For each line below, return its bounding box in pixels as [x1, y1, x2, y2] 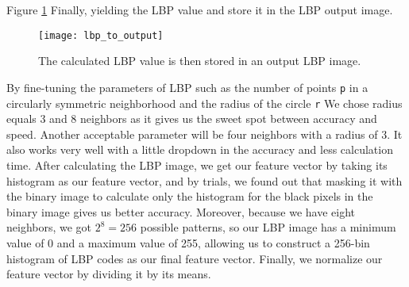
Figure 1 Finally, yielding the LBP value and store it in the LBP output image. [6, 2, 393, 17]
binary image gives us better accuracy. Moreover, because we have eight [6, 203, 356, 220]
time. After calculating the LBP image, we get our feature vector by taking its [6, 156, 388, 173]
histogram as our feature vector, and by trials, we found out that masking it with [6, 172, 403, 189]
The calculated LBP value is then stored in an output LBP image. [38, 52, 361, 69]
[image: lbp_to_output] [38, 29, 164, 41]
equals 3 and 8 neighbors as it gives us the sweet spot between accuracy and [6, 110, 377, 127]
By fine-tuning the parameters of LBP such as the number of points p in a [6, 78, 368, 95]
